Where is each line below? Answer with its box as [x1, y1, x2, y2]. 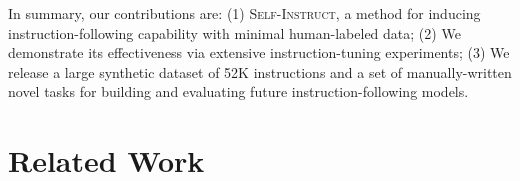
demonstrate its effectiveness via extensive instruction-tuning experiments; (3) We [8, 42, 510, 63]
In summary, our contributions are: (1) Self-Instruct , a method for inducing [8, 3, 481, 23]
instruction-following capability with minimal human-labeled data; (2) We [8, 22, 461, 43]
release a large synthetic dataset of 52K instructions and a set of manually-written [8, 61, 512, 82]
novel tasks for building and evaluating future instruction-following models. [8, 81, 469, 102]
